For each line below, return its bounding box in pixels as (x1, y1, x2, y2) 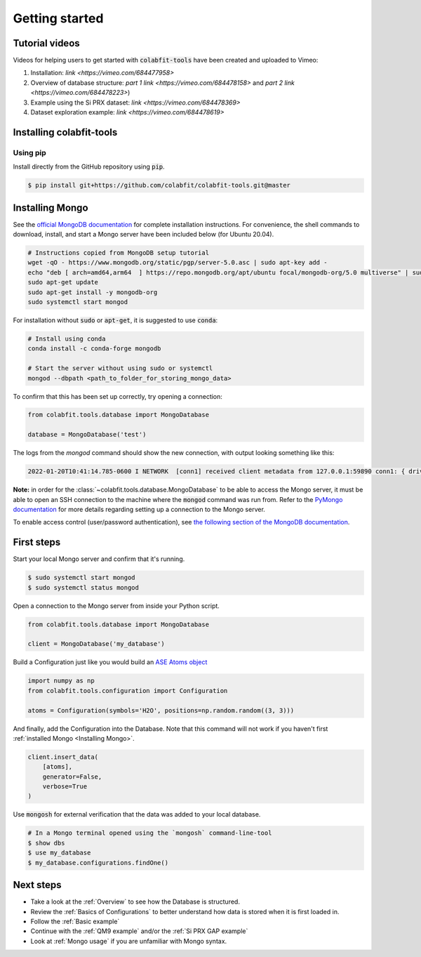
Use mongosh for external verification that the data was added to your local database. (13, 810, 261, 819)
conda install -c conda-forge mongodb (27, 345, 161, 352)
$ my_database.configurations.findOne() (27, 859, 168, 866)
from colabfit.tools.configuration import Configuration (27, 687, 228, 694)
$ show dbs (27, 839, 65, 847)
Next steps (13, 879, 62, 891)
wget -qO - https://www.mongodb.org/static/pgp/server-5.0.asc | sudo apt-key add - (27, 258, 328, 267)
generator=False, (42, 772, 102, 781)
